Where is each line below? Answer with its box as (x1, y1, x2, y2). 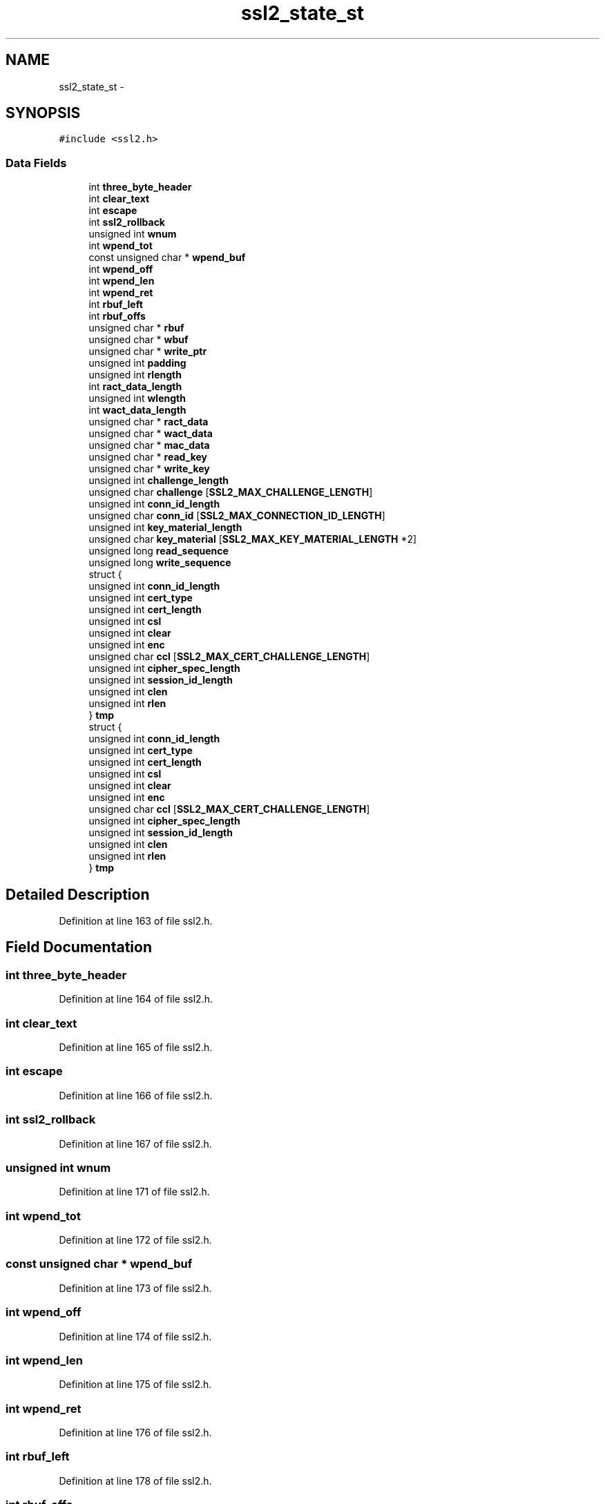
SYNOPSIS (6, 104, 81, 122)
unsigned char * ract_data (88, 416, 209, 428)
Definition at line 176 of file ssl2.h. (59, 1427, 212, 1438)
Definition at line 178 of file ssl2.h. (59, 1474, 212, 1487)
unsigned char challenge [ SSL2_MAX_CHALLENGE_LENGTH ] (88, 486, 373, 499)
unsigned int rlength (88, 369, 182, 381)
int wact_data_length (88, 404, 186, 416)
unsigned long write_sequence (88, 557, 231, 569)
